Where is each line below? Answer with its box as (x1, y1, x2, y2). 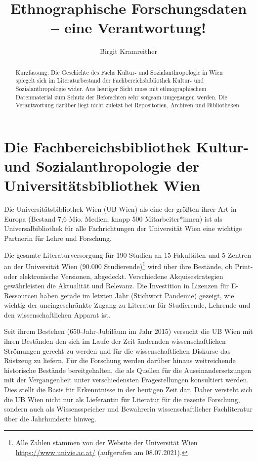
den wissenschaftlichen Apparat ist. (4, 309, 111, 320)
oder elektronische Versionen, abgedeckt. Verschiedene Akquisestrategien (4, 271, 223, 281)
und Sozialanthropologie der (4, 156, 199, 176)
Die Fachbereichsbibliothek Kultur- (4, 136, 249, 156)
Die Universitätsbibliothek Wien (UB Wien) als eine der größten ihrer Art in (4, 204, 237, 214)
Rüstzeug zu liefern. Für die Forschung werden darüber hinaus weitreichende (4, 355, 236, 366)
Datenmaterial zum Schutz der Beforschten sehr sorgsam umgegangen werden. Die (15, 92, 227, 101)
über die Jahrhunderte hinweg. (4, 413, 97, 423)
